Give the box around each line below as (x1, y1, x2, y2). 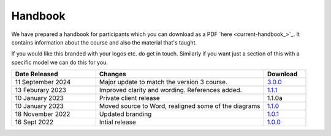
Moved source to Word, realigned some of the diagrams (99, 102, 261, 110)
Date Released (15, 70, 58, 79)
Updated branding (99, 110, 152, 118)
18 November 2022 (15, 110, 70, 118)
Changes (99, 70, 126, 79)
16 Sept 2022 (15, 118, 54, 126)
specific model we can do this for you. (11, 59, 108, 66)
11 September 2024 (15, 78, 71, 87)
